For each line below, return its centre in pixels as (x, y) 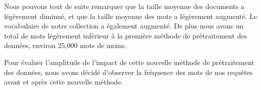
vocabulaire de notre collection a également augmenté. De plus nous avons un (124, 26)
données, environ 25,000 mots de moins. (65, 45)
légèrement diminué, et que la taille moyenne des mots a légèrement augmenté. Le (131, 16)
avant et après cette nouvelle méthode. (64, 82)
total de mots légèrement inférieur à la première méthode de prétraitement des (126, 35)
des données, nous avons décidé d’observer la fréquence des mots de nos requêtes (128, 72)
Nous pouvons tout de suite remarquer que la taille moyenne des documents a (124, 6)
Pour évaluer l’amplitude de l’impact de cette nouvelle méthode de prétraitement (129, 62)
